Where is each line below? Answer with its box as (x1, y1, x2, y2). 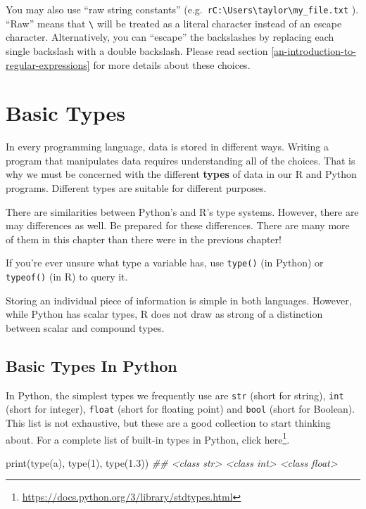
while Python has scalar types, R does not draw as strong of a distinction (6, 307, 323, 321)
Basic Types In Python (6, 354, 177, 376)
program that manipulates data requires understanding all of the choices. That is (6, 153, 355, 167)
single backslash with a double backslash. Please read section (6, 43, 268, 58)
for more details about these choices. (93, 57, 251, 72)
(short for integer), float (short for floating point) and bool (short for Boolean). (6, 401, 355, 416)
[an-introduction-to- (271, 43, 356, 58)
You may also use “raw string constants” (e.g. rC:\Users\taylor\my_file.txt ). (6, 2, 359, 16)
